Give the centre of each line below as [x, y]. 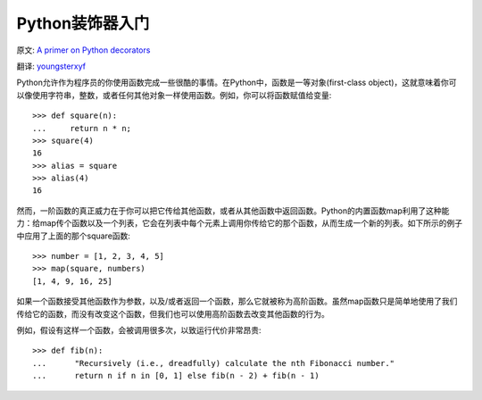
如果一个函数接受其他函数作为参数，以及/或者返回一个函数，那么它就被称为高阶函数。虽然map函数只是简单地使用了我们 [237, 301]
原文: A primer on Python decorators [83, 50]
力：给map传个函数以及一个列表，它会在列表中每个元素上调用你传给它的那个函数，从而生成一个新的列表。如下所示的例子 [240, 223]
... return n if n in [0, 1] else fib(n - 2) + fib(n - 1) [176, 376]
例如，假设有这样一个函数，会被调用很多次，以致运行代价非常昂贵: [139, 329]
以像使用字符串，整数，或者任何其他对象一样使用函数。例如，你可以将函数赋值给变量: [174, 95]
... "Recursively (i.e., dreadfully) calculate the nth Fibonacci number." [214, 363]
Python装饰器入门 [83, 23]
